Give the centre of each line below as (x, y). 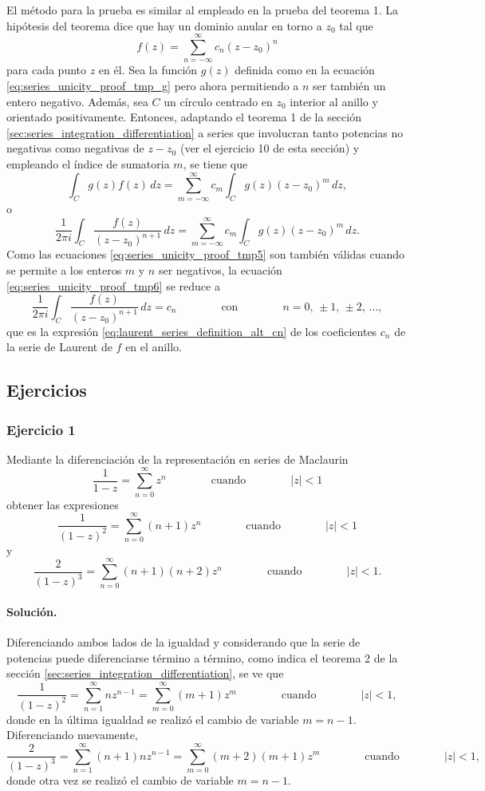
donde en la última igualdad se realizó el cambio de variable (153, 719)
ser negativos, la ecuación (220, 270)
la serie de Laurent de (59, 347)
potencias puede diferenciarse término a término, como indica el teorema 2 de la (202, 657)
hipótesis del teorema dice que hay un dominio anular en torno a (164, 25)
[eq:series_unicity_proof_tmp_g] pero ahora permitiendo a (153, 85)
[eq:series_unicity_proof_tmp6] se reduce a (113, 285)
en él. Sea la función (148, 70)
